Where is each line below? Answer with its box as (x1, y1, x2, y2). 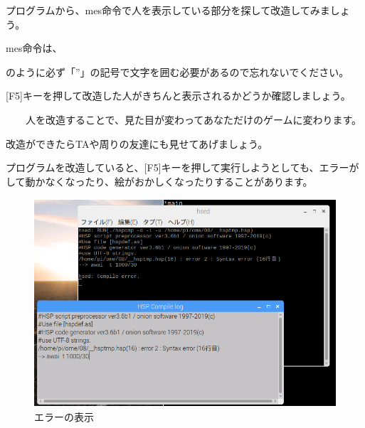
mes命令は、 (6, 41, 63, 55)
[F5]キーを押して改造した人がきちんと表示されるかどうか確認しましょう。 (6, 88, 351, 103)
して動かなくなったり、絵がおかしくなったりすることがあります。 (6, 173, 313, 188)
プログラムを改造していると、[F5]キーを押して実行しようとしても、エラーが (6, 160, 359, 175)
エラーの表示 (34, 410, 94, 424)
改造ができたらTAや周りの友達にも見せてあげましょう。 (6, 136, 268, 151)
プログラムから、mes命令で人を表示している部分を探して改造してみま (6, 3, 330, 17)
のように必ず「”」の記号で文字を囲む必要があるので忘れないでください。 (6, 64, 349, 79)
